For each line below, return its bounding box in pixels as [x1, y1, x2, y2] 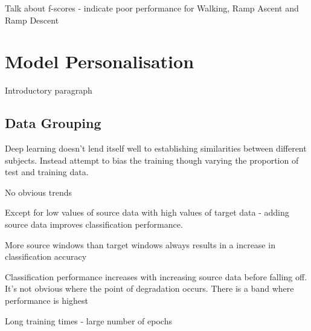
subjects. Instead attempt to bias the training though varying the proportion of [5, 153, 299, 166]
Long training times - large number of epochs [5, 314, 172, 327]
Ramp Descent [5, 13, 59, 26]
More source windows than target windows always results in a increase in [5, 238, 275, 251]
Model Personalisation [5, 49, 194, 74]
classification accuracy [5, 250, 87, 263]
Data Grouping [5, 114, 101, 132]
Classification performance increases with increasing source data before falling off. [5, 270, 307, 283]
